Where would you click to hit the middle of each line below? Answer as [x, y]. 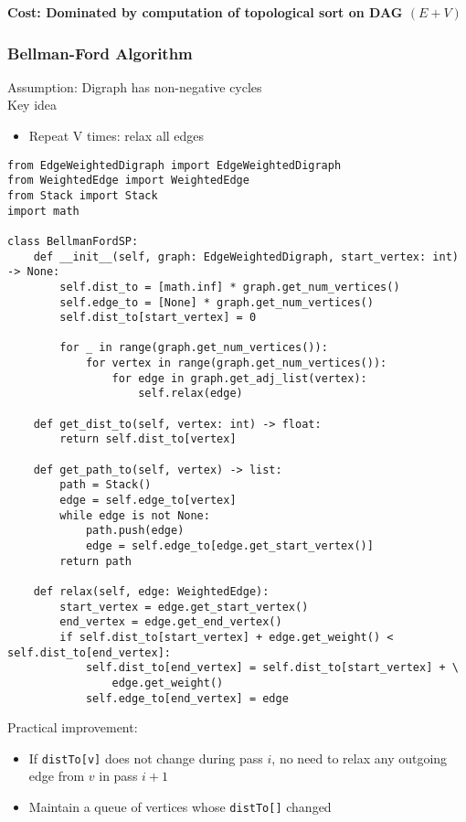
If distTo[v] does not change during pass [146, 758]
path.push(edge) [135, 531]
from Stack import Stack [83, 195]
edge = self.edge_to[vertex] [148, 501]
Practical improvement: [73, 727]
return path [96, 561]
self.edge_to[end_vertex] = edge [187, 698]
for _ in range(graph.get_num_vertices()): [194, 348]
